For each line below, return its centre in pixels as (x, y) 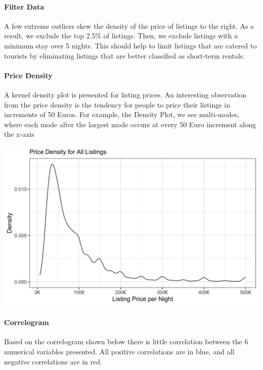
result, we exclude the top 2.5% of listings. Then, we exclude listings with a (121, 36)
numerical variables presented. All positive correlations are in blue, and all (119, 351)
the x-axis (19, 134)
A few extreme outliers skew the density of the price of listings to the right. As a (129, 25)
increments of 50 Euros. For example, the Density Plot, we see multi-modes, (122, 114)
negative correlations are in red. (53, 361)
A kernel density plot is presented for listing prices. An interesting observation (125, 94)
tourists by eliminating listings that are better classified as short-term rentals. (125, 55)
